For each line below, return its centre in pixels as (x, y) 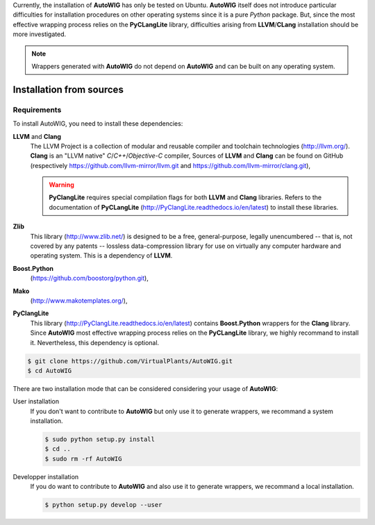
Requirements (37, 110)
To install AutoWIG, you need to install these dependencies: (98, 124)
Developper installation (46, 476)
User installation (36, 401)
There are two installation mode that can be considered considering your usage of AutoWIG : (145, 388)
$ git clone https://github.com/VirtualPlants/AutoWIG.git (130, 361)
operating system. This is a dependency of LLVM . (101, 256)
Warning (61, 185)
